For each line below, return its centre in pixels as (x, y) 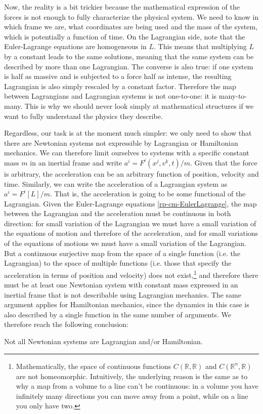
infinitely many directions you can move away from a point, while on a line (132, 396)
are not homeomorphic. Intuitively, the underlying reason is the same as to (132, 376)
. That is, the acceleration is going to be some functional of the (148, 194)
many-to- (233, 96)
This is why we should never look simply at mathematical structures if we (139, 106)
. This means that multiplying (200, 46)
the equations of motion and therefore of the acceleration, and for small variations (131, 233)
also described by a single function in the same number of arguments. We (118, 314)
